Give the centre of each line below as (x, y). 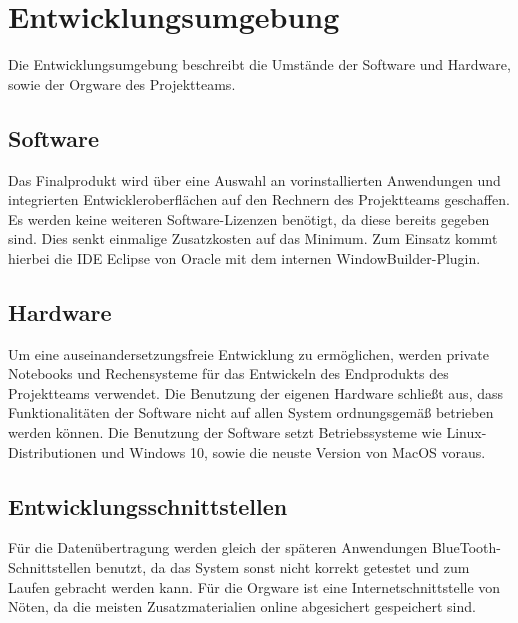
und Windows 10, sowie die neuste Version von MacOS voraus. (293, 451)
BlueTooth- (466, 547)
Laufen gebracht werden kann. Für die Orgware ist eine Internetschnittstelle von (254, 586)
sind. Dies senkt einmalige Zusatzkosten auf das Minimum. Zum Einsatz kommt (253, 238)
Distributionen (52, 451)
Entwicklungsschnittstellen (148, 505)
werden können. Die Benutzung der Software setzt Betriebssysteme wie (225, 432)
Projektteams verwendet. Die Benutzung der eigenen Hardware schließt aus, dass (256, 392)
